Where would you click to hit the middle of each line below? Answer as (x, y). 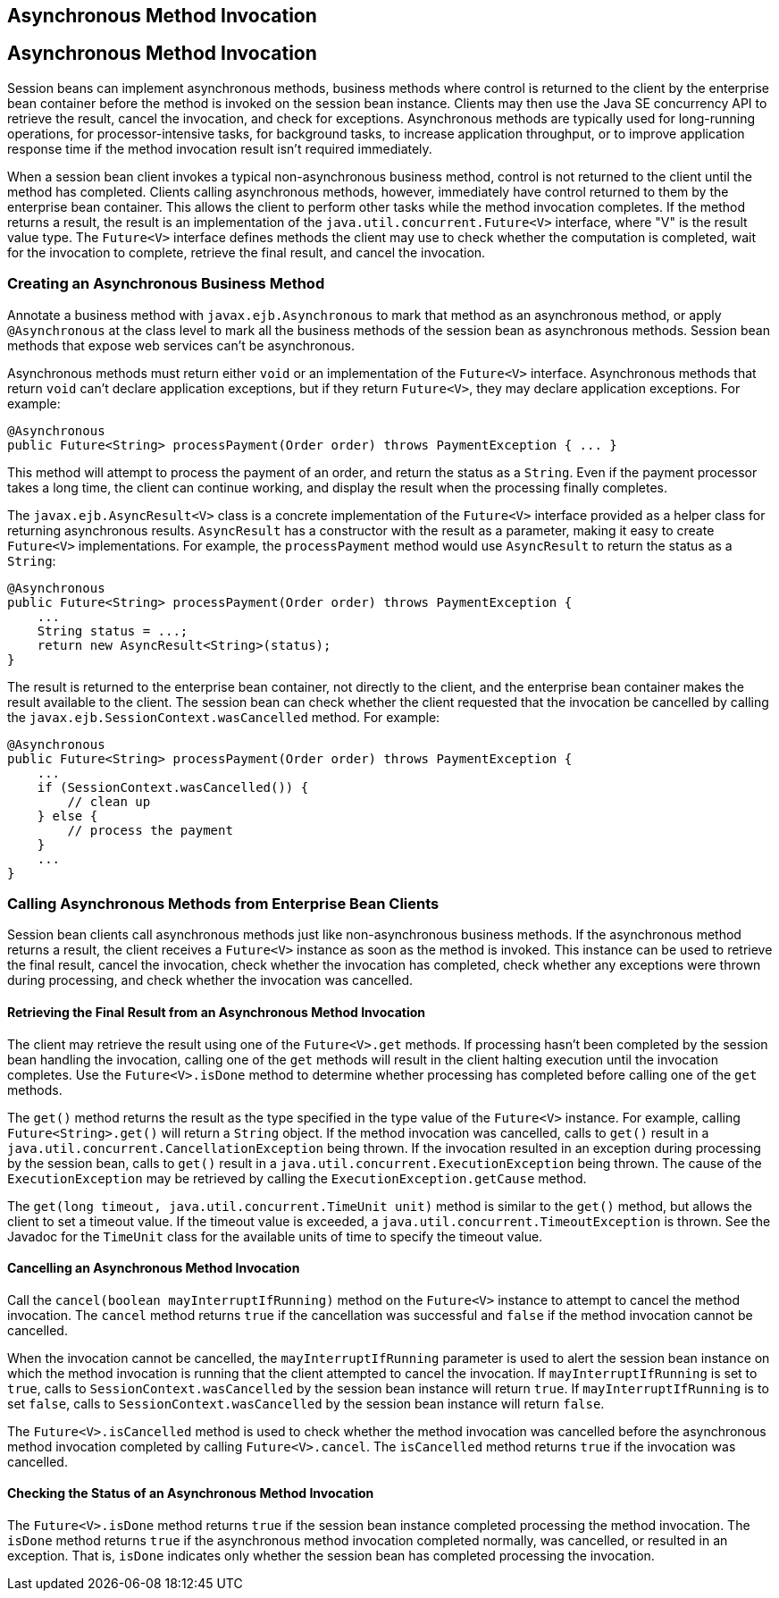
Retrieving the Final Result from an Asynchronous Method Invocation (217, 1012)
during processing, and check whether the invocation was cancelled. (210, 980)
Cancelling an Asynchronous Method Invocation (154, 1268)
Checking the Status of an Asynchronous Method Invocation (191, 1493)
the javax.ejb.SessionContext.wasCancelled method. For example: (224, 717)
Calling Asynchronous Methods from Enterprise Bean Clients (223, 903)
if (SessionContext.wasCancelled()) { (173, 787)
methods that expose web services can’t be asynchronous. (181, 345)
